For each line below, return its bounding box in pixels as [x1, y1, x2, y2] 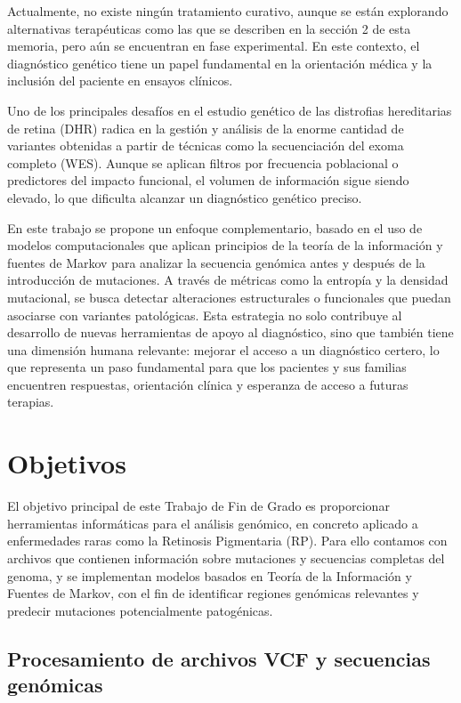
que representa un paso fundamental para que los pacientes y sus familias [7, 358, 407, 376]
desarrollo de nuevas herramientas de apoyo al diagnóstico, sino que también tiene [7, 323, 454, 342]
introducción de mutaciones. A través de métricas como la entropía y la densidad [7, 271, 449, 289]
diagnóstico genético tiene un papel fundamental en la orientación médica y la [7, 53, 433, 72]
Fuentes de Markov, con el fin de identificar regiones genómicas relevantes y [7, 584, 419, 602]
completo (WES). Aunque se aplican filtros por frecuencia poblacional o [7, 153, 399, 172]
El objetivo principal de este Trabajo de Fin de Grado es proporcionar [7, 497, 390, 515]
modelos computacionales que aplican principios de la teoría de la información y [7, 236, 443, 255]
